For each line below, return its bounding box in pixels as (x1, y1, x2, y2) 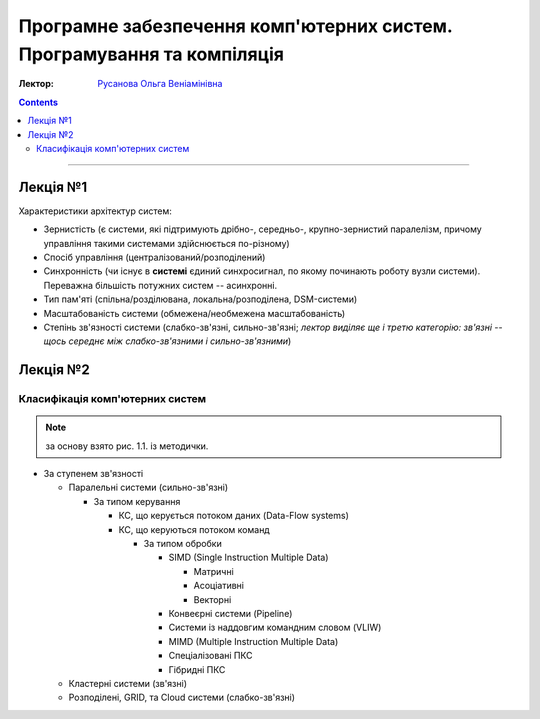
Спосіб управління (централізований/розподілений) (43, 251, 266, 263)
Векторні (193, 593, 232, 605)
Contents (18, 96, 59, 108)
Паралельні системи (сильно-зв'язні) (68, 481, 229, 494)
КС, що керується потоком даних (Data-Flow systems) (118, 510, 350, 522)
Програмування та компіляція (18, 43, 285, 65)
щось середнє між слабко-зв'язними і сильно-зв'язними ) (43, 335, 292, 347)
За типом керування (93, 495, 181, 507)
